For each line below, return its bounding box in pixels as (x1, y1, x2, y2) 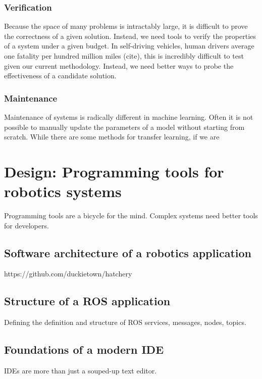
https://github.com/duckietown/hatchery (4, 268, 132, 279)
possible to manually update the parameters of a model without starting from (4, 121, 245, 132)
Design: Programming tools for (4, 161, 224, 181)
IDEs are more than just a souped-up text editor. (4, 365, 157, 376)
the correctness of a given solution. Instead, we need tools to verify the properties (4, 30, 256, 41)
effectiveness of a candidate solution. (4, 70, 117, 81)
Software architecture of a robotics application (4, 245, 251, 260)
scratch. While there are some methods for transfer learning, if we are (4, 131, 220, 142)
